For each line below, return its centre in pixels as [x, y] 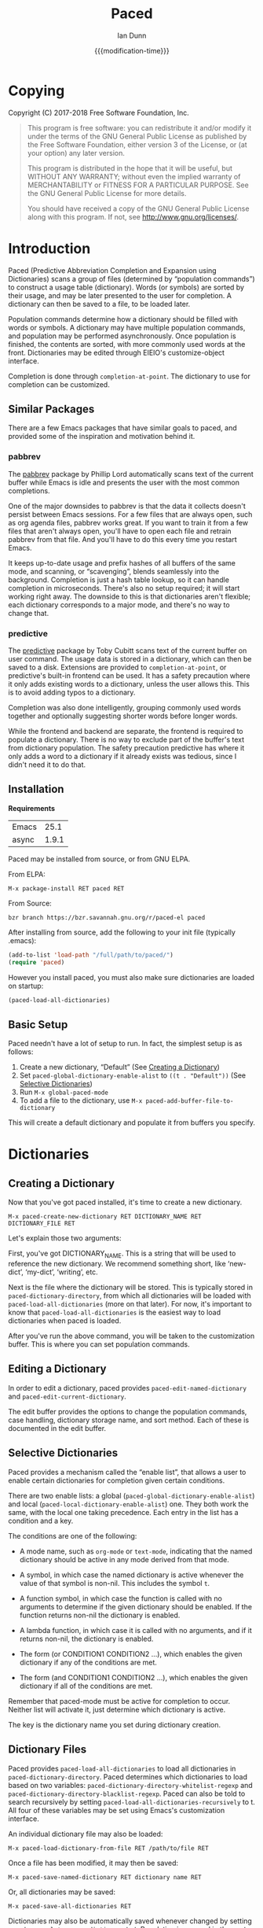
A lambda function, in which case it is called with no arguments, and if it [136, 1630]
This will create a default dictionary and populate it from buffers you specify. [132, 1123]
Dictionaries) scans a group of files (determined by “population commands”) [131, 278]
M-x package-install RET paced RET [66, 888]
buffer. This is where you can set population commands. [99, 1344]
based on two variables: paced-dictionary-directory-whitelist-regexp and [130, 1785]
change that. [29, 613]
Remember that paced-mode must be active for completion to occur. [119, 1701]
